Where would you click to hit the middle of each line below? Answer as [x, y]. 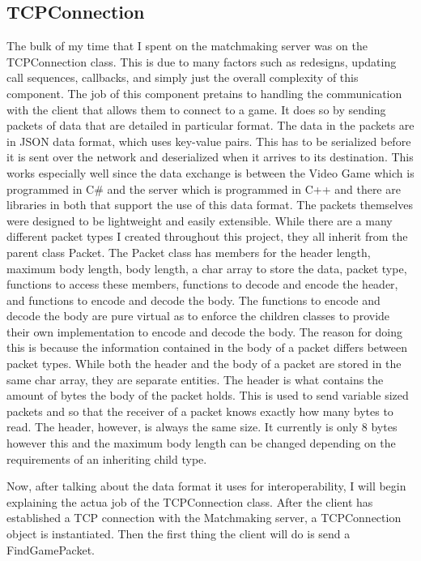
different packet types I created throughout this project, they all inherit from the [207, 236]
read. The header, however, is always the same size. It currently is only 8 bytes [202, 427]
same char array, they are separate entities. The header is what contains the [195, 379]
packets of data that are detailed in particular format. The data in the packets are [210, 125]
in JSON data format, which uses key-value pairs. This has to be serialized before [209, 141]
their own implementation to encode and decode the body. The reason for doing [205, 331]
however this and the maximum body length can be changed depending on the [201, 443]
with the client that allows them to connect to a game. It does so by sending [196, 109]
